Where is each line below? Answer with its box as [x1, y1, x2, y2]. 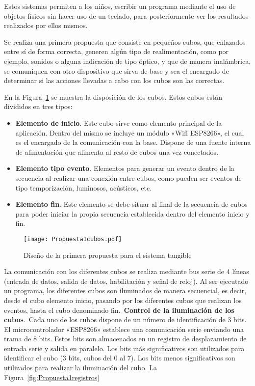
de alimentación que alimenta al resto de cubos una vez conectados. [15, 146, 219, 157]
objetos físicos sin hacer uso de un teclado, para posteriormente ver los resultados [4, 10, 249, 21]
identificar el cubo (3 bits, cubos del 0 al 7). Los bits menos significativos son [4, 353, 235, 363]
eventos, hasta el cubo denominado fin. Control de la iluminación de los [4, 304, 234, 315]
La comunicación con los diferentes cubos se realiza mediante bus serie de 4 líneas [4, 266, 249, 276]
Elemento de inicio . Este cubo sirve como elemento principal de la [15, 117, 222, 128]
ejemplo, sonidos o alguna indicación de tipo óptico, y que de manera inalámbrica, [4, 55, 251, 66]
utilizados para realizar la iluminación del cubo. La [4, 362, 157, 373]
